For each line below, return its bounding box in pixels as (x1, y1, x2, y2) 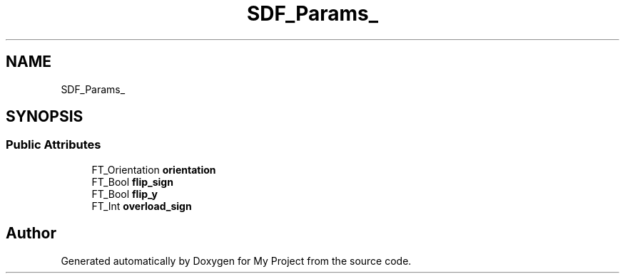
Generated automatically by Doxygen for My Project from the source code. (61, 254, 412, 267)
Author (6, 224, 56, 243)
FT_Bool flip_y (91, 187, 158, 200)
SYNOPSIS (6, 107, 83, 126)
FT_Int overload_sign (91, 199, 192, 212)
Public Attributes (6, 137, 101, 152)
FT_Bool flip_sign (91, 175, 173, 188)
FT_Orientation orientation (91, 163, 216, 176)
